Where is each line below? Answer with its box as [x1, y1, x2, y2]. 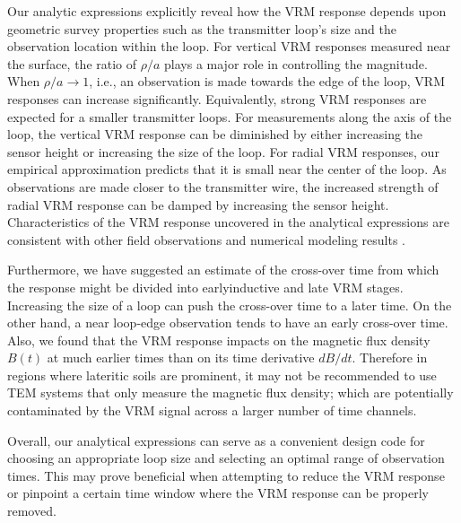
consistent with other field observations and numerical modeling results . [7, 230, 405, 248]
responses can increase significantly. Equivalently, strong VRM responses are [7, 89, 427, 108]
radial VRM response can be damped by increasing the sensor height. [7, 195, 389, 214]
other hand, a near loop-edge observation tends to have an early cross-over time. [7, 313, 448, 332]
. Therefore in [352, 348, 428, 367]
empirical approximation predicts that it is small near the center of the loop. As [7, 160, 447, 179]
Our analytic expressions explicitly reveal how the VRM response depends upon [7, 2, 447, 20]
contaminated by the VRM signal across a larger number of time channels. [7, 401, 417, 420]
